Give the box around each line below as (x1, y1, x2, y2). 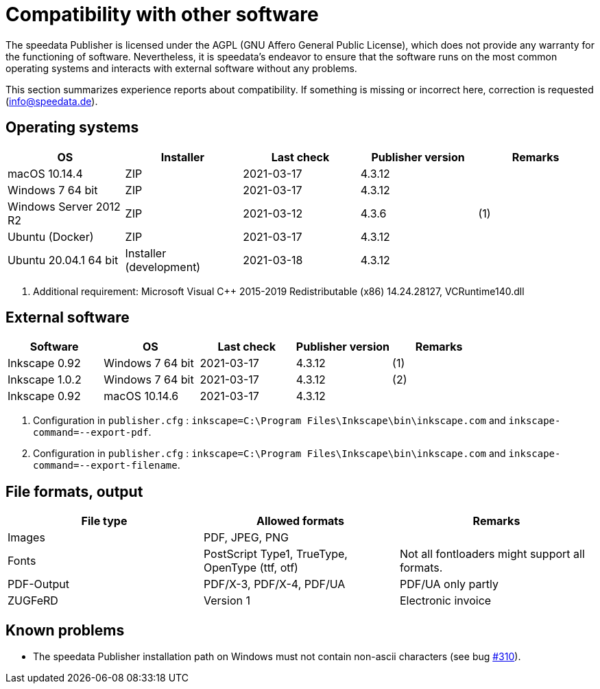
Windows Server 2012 (8, 199, 121, 213)
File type (81, 514, 128, 528)
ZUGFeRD (8, 594, 58, 608)
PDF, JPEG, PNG (203, 530, 289, 545)
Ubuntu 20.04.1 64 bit (8, 253, 119, 267)
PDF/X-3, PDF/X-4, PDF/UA (203, 577, 346, 592)
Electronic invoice (399, 594, 492, 608)
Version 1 (203, 594, 250, 608)
